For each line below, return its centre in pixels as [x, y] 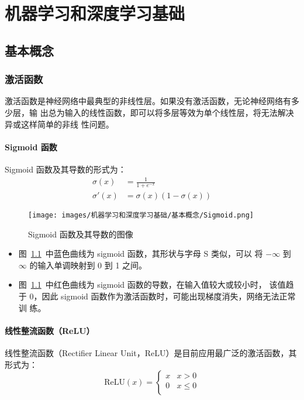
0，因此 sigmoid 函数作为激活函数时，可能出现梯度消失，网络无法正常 [163, 296]
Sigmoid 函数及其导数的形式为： [65, 169]
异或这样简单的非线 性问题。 [59, 124]
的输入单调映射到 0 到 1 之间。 [88, 265]
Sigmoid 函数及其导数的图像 [81, 234]
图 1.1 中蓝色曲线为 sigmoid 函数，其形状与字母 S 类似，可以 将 [141, 254]
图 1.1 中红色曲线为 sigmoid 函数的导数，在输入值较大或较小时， [142, 285]
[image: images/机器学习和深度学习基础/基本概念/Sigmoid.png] [141, 215]
